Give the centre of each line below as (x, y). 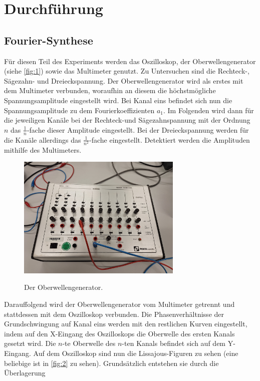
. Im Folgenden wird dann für (208, 110)
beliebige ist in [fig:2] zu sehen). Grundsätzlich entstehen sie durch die (111, 363)
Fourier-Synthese (49, 40)
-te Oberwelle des (89, 343)
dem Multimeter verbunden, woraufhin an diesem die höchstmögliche (110, 90)
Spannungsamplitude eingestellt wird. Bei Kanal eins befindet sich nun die (118, 100)
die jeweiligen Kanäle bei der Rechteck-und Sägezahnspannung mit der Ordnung (127, 120)
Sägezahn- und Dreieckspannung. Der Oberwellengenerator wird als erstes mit (124, 80)
